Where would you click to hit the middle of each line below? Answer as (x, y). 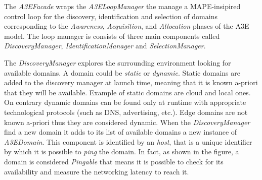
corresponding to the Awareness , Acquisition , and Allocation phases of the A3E (127, 26)
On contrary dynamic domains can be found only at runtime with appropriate (125, 102)
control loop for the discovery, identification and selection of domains (111, 16)
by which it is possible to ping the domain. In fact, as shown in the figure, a (122, 152)
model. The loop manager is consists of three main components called (112, 36)
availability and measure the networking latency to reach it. (97, 171)
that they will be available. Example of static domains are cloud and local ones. (127, 92)
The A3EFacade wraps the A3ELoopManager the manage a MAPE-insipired (122, 6)
